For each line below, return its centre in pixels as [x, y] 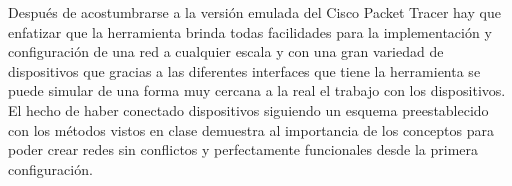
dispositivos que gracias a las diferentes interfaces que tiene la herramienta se [244, 70]
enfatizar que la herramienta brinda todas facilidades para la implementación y [250, 31]
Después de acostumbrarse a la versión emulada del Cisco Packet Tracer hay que [254, 12]
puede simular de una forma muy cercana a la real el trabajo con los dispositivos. [257, 90]
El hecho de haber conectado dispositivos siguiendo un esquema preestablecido [248, 109]
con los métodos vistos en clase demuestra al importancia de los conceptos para [251, 129]
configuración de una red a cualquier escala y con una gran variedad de [226, 51]
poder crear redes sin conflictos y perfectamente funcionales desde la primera [243, 149]
